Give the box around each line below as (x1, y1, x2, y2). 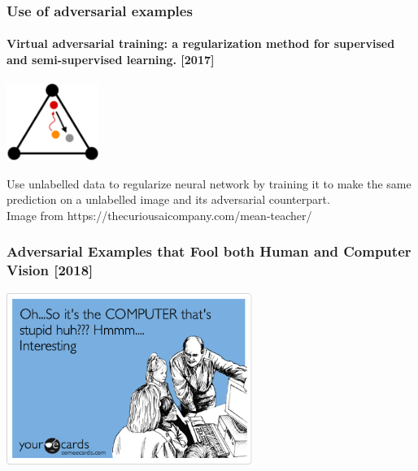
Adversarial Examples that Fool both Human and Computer (7, 241, 411, 261)
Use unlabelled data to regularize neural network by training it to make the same (7, 175, 411, 192)
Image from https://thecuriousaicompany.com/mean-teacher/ (7, 206, 312, 223)
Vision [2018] (7, 260, 94, 280)
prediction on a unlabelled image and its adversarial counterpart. (7, 191, 330, 208)
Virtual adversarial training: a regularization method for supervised (7, 35, 395, 52)
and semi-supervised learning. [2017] (7, 51, 215, 68)
